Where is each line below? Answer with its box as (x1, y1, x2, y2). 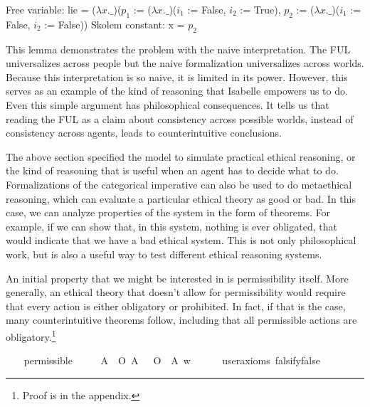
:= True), (240, 2, 281, 16)
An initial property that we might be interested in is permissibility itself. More (6, 270, 349, 285)
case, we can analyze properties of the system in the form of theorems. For (6, 205, 331, 220)
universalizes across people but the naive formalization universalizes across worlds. (6, 55, 364, 70)
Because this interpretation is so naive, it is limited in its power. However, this (6, 69, 348, 84)
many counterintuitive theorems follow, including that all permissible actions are (6, 312, 357, 327)
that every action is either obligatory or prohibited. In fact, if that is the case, (6, 298, 346, 313)
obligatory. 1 (6, 327, 56, 344)
